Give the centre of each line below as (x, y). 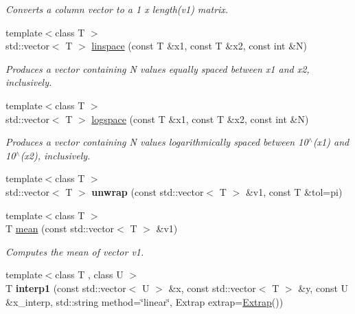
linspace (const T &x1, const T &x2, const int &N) (199, 46)
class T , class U (89, 274)
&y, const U (323, 288)
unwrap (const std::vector (148, 191)
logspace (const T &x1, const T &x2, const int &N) (200, 119)
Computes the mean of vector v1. (75, 251)
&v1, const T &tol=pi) (294, 191)
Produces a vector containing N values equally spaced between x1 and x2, (158, 68)
